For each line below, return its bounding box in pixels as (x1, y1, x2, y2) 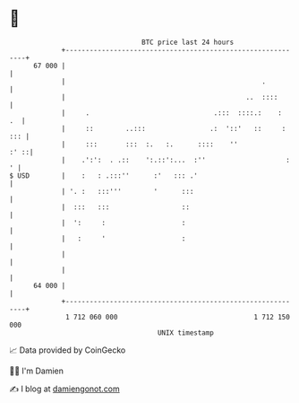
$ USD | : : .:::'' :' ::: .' (9, 171, 199, 180)
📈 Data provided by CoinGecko (9, 345, 126, 355)
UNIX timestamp (157, 328, 215, 337)
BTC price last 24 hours (141, 38, 235, 47)
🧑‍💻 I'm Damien (9, 365, 64, 376)
